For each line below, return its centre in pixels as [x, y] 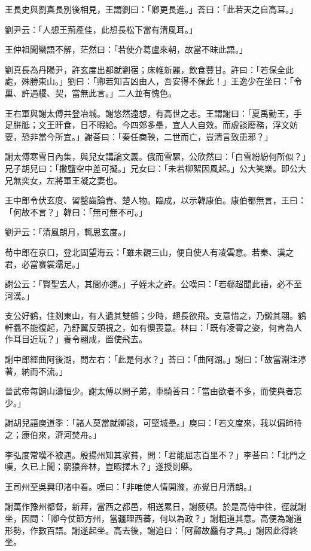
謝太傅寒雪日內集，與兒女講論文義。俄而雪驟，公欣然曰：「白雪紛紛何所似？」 [155, 156]
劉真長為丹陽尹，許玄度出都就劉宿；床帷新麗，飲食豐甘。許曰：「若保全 [145, 69]
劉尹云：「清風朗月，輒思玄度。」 [68, 232]
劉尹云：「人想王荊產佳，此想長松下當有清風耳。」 [101, 29]
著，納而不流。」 [36, 371]
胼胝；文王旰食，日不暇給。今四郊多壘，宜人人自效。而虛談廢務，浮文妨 [155, 125]
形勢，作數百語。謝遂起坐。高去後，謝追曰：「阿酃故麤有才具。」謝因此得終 [151, 530]
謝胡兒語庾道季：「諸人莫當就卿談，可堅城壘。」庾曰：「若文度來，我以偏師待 [153, 423]
